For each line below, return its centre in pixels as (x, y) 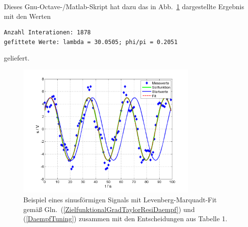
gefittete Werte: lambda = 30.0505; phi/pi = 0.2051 (91, 42)
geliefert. (17, 58)
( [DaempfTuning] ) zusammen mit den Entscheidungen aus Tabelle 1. (125, 219)
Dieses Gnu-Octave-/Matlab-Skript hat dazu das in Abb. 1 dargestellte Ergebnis (124, 6)
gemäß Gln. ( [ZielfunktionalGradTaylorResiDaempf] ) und (109, 209)
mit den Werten (27, 16)
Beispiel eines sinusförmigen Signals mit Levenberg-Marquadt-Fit (120, 199)
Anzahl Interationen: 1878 (47, 33)
